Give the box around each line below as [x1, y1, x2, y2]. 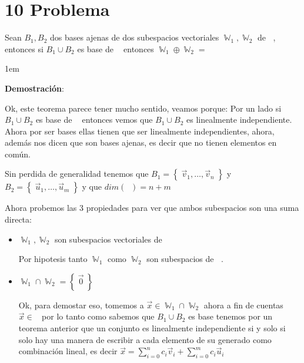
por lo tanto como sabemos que [42, 310, 155, 322]
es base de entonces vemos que [35, 113, 153, 126]
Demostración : [5, 82, 64, 94]
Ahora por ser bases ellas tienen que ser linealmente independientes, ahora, [5, 125, 275, 137]
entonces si [5, 42, 44, 55]
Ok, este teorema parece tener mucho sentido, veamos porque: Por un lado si [5, 102, 282, 114]
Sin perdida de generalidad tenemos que [5, 167, 149, 180]
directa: [5, 213, 32, 226]
